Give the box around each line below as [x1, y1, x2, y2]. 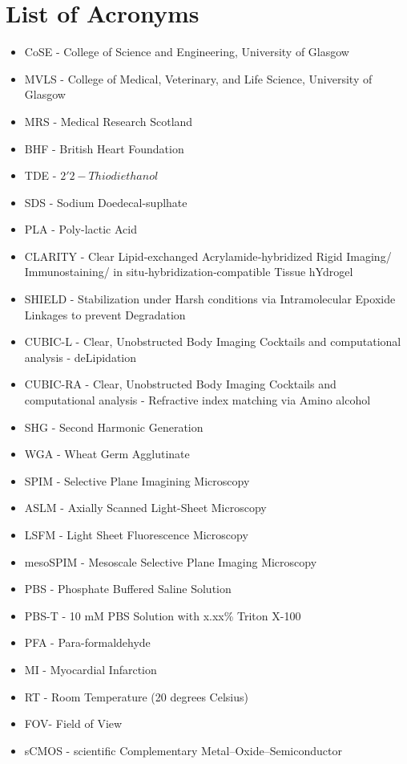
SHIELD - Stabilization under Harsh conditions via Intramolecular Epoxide [24, 291, 396, 307]
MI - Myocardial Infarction [24, 660, 157, 677]
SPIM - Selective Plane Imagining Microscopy [24, 472, 250, 489]
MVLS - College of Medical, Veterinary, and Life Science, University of [24, 70, 373, 87]
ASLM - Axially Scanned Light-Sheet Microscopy [24, 499, 267, 516]
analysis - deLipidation [24, 348, 136, 365]
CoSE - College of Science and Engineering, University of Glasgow [24, 43, 349, 60]
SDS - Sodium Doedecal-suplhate [24, 193, 187, 210]
